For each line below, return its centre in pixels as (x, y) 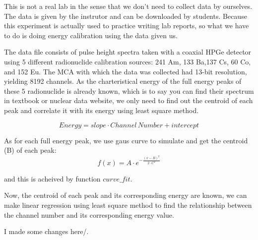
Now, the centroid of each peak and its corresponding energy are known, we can (126, 195)
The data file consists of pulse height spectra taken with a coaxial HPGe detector (128, 52)
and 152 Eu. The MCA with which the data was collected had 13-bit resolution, (126, 71)
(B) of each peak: (30, 150)
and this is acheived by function (52, 178)
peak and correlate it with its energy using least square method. (101, 110)
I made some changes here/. (46, 231)
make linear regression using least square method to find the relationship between (128, 205)
